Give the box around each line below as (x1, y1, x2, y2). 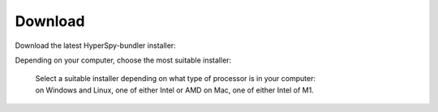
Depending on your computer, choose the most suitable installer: (15, 55, 232, 65)
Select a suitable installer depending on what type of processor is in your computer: (35, 74, 316, 84)
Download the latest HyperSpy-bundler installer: (15, 41, 176, 50)
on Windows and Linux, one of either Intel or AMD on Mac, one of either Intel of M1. (35, 85, 314, 95)
